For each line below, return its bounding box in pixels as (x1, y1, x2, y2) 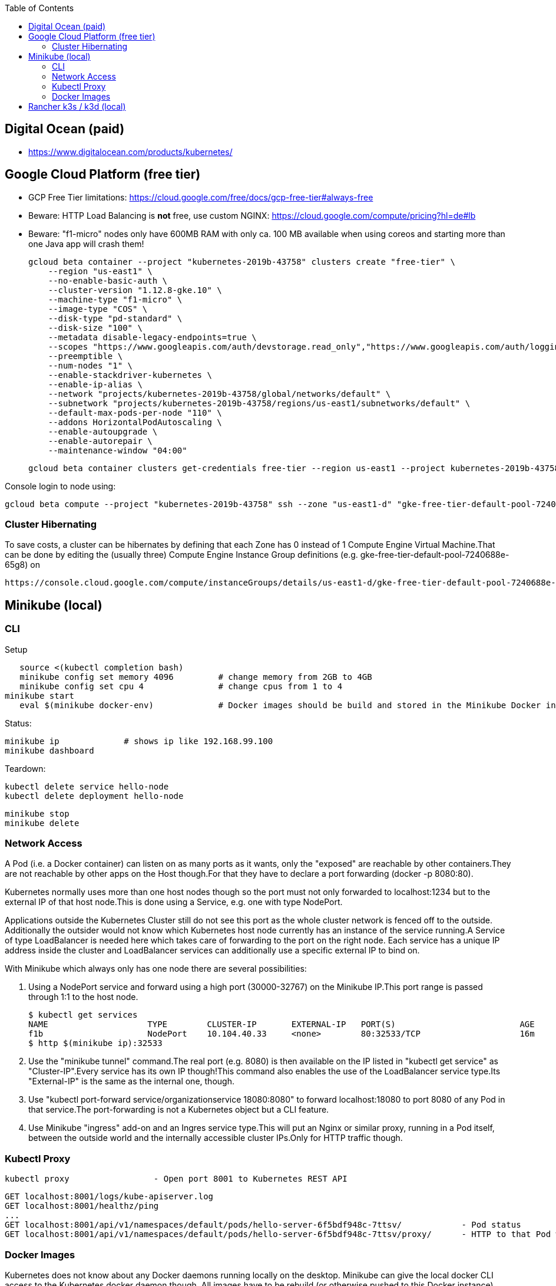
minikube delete (5, 818, 80, 828)
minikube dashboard (5, 745, 94, 755)
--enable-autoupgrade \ (48, 426, 158, 436)
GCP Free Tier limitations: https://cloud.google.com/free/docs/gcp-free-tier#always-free (28, 192, 373, 202)
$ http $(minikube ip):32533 (28, 1038, 163, 1048)
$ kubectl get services (28, 1010, 138, 1020)
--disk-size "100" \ (48, 323, 143, 333)
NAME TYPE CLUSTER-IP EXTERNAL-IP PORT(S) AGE (28, 1019, 535, 1030)
